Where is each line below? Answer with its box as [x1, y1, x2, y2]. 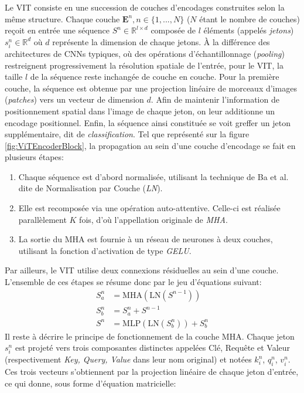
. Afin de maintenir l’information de [151, 93, 279, 106]
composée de [151, 24, 196, 36]
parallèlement [18, 213, 67, 225]
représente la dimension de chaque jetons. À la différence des [52, 35, 270, 48]
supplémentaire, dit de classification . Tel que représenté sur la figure [5, 128, 250, 140]
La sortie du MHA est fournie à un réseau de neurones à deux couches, [18, 233, 273, 245]
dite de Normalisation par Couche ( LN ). [18, 182, 163, 194]
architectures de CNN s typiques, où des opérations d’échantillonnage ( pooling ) [5, 47, 285, 59]
